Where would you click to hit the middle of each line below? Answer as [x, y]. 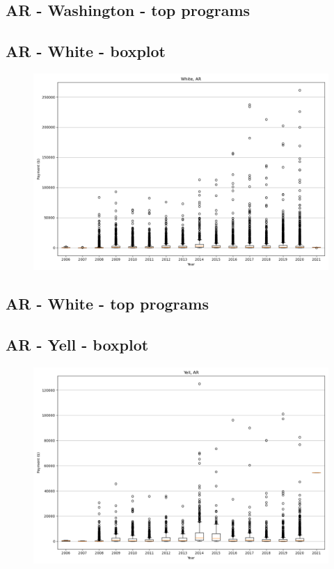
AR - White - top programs [107, 304]
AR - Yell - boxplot [77, 345]
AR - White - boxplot [86, 51]
